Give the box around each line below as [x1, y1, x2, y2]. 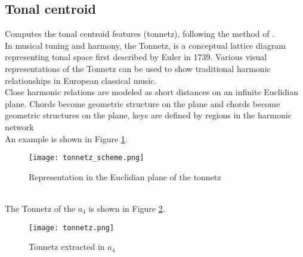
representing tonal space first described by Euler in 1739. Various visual [5, 51, 267, 63]
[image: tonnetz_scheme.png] [29, 153, 144, 162]
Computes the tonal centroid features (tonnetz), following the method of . [5, 27, 275, 40]
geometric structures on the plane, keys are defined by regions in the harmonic [5, 109, 292, 121]
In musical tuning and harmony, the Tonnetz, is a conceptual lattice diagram [5, 39, 286, 51]
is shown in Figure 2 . [88, 202, 165, 214]
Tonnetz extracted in [29, 240, 105, 253]
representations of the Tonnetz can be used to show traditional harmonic [5, 62, 271, 74]
